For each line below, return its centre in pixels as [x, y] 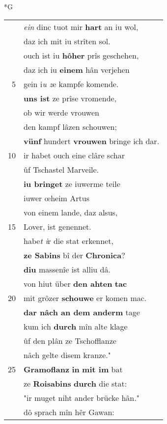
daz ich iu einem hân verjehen [77, 69]
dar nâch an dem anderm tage [82, 312]
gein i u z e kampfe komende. [71, 84]
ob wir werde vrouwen [61, 112]
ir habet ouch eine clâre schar [74, 155]
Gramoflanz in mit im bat [73, 369]
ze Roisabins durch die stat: [75, 383]
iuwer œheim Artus [56, 198]
